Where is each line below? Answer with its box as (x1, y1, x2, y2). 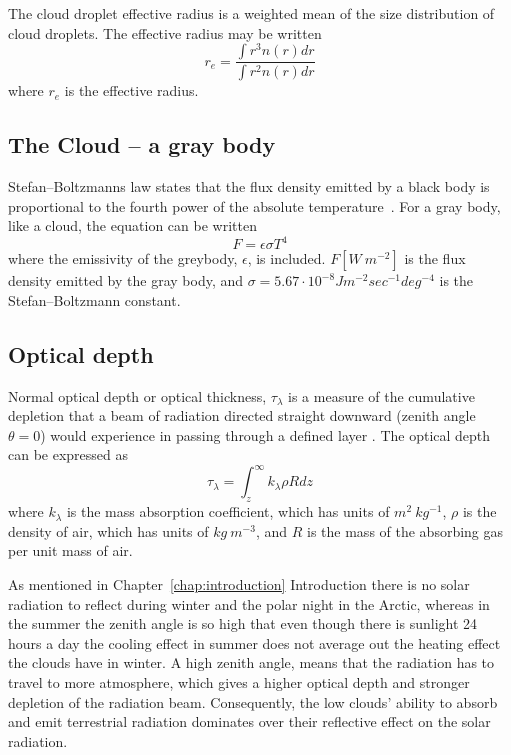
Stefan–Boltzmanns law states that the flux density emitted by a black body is (8, 175, 490, 196)
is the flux (404, 248, 466, 269)
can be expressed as (8, 444, 129, 465)
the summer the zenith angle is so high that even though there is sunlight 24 (8, 613, 478, 634)
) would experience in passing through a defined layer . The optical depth (40, 424, 491, 445)
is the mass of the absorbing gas (307, 520, 504, 541)
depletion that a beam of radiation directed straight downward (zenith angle (8, 405, 476, 426)
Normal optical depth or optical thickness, (8, 385, 267, 406)
